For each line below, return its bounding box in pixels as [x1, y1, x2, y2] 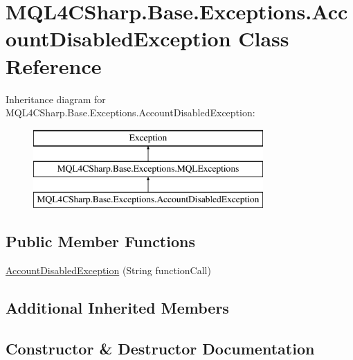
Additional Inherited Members [6, 296, 229, 318]
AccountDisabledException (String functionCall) [6, 262, 211, 277]
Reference [6, 51, 102, 80]
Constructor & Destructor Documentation [6, 337, 315, 359]
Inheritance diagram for [6, 91, 106, 106]
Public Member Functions [6, 231, 195, 252]
